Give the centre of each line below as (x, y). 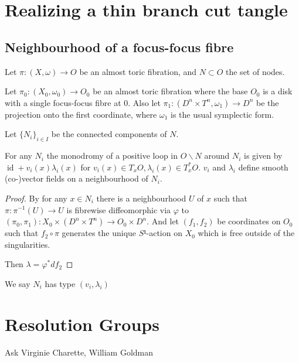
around (217, 156)
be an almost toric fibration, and (138, 71)
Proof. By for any (36, 198)
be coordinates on (249, 221)
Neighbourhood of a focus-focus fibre (119, 47)
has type (60, 283)
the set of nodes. (255, 71)
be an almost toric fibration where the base (170, 91)
